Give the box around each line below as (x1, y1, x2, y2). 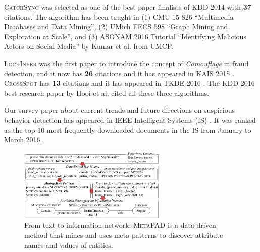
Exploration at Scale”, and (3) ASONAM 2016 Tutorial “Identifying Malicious (4, 31, 246, 41)
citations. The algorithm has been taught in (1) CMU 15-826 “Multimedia (4, 11, 234, 22)
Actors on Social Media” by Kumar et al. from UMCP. (4, 41, 174, 52)
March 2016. (4, 134, 42, 145)
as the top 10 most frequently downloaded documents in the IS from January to (4, 124, 251, 135)
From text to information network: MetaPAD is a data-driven (24, 220, 216, 230)
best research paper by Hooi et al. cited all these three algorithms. (4, 87, 210, 98)
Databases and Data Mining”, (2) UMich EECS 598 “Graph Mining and (4, 21, 228, 32)
